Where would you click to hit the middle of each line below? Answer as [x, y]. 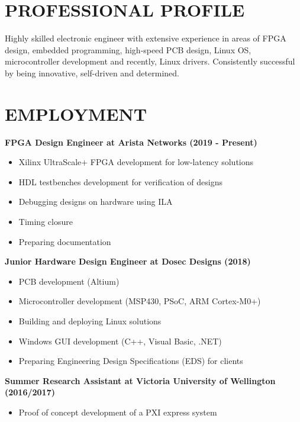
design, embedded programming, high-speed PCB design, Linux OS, [128, 49]
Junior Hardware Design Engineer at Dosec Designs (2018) [128, 261]
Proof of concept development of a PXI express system [118, 412]
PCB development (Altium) [69, 281]
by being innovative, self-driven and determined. [92, 73]
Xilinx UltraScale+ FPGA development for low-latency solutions [136, 162]
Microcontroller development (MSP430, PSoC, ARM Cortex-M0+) [140, 301]
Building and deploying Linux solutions [90, 320]
